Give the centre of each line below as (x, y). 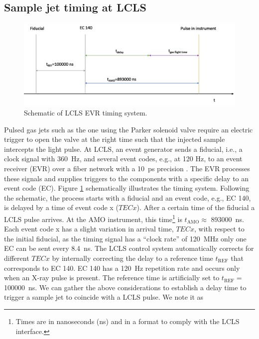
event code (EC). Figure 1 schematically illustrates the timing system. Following (127, 188)
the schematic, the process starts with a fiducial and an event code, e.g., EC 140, (128, 197)
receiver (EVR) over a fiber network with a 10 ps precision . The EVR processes (127, 168)
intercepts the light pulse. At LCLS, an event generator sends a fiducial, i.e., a (123, 149)
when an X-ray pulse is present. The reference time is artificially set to (112, 278)
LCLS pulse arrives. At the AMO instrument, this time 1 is (93, 218)
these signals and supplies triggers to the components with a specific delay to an (127, 178)
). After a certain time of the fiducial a (196, 207)
